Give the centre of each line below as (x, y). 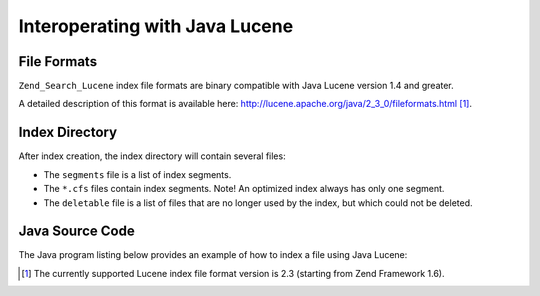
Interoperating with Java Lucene (156, 26)
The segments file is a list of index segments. (137, 174)
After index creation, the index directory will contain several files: (152, 156)
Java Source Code (76, 231)
